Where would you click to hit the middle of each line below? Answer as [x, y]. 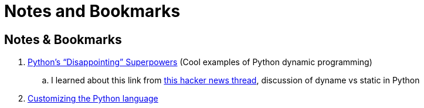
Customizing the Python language [93, 99]
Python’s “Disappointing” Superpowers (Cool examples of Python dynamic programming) [200, 62]
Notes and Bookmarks [92, 11]
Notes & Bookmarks [63, 39]
